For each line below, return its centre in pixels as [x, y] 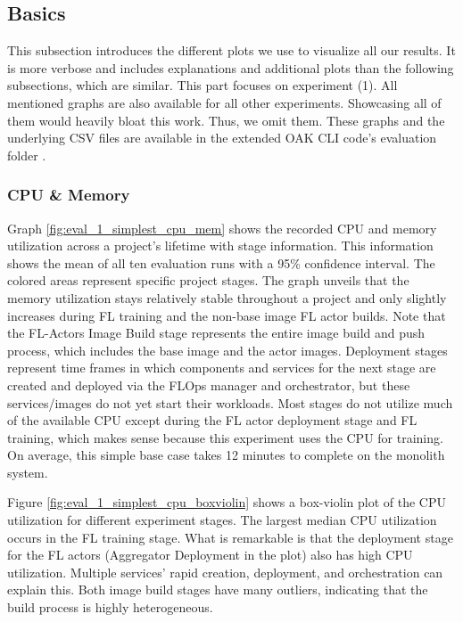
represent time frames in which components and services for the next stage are [222, 368]
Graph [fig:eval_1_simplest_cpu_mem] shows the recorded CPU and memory [222, 228]
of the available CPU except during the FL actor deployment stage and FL [212, 420]
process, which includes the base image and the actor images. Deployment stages [227, 350]
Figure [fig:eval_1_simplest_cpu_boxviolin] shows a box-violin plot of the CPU [227, 502]
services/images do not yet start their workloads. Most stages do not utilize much [230, 402]
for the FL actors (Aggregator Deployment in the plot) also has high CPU [210, 555]
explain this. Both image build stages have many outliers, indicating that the [218, 589]
